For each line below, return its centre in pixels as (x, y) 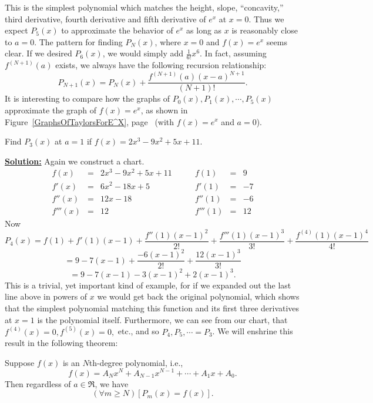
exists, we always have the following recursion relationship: (161, 65)
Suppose (20, 362)
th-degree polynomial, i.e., (136, 362)
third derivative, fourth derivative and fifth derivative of (105, 19)
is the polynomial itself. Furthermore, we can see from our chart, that (162, 319)
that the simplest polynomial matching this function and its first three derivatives (152, 308)
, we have (112, 383)
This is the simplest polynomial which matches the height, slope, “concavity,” (144, 7)
